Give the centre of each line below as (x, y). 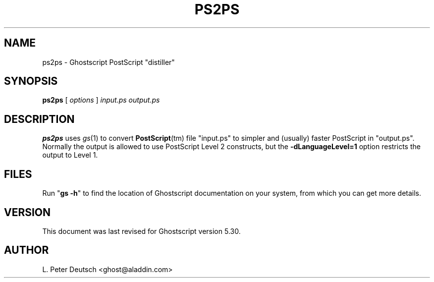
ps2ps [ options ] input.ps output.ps (101, 100)
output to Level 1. (70, 155)
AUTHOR (27, 250)
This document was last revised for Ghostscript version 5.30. (141, 231)
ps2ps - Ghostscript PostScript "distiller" (108, 62)
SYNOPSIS (31, 81)
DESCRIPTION (39, 119)
